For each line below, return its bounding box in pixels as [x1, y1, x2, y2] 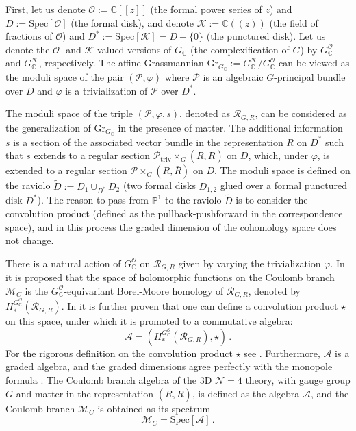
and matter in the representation [16, 386, 154, 400]
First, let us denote [5, 2, 86, 16]
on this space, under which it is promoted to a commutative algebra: [5, 314, 293, 328]
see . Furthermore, [244, 345, 320, 360]
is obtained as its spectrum [97, 401, 211, 415]
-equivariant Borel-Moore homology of [64, 283, 224, 297]
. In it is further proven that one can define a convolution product [61, 299, 338, 313]
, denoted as [179, 106, 230, 121]
